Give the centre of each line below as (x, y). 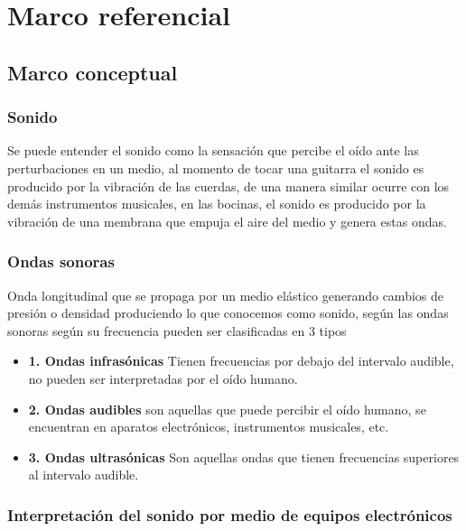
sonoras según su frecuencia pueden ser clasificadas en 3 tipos (177, 330)
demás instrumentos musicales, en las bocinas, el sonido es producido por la (217, 204)
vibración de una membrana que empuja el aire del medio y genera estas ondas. (227, 221)
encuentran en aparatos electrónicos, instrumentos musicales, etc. (209, 427)
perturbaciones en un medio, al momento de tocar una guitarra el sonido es (216, 168)
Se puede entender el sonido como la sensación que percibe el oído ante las (213, 150)
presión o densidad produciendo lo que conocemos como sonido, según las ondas (228, 313)
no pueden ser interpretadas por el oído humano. (163, 378)
